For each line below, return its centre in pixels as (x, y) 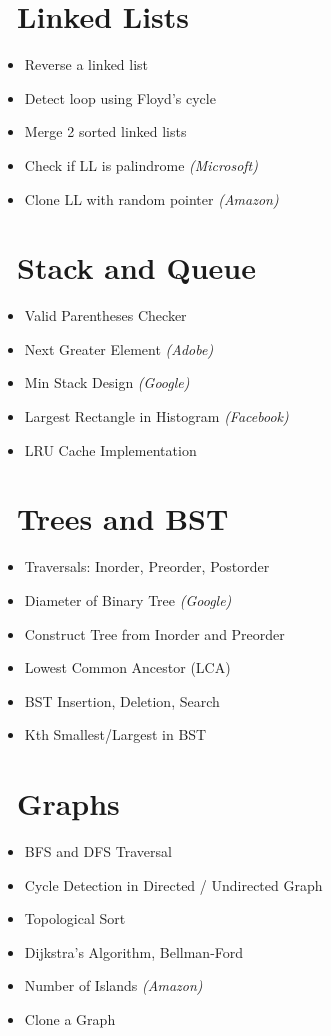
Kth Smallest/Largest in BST (115, 734)
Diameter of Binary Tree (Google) (128, 599)
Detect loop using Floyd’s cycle (120, 97)
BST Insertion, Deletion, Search (122, 700)
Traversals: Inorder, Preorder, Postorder (147, 566)
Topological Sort (75, 918)
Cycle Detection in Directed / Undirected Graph (173, 884)
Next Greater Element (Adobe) (119, 348)
